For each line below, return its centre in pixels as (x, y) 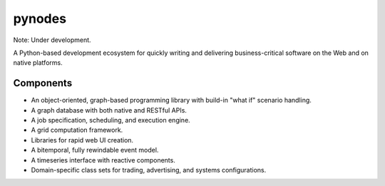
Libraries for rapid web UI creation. (82, 140)
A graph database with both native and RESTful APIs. (109, 110)
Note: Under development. (52, 40)
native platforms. (38, 63)
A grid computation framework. (77, 130)
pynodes (40, 19)
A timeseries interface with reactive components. (103, 160)
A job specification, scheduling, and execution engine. (111, 120)
